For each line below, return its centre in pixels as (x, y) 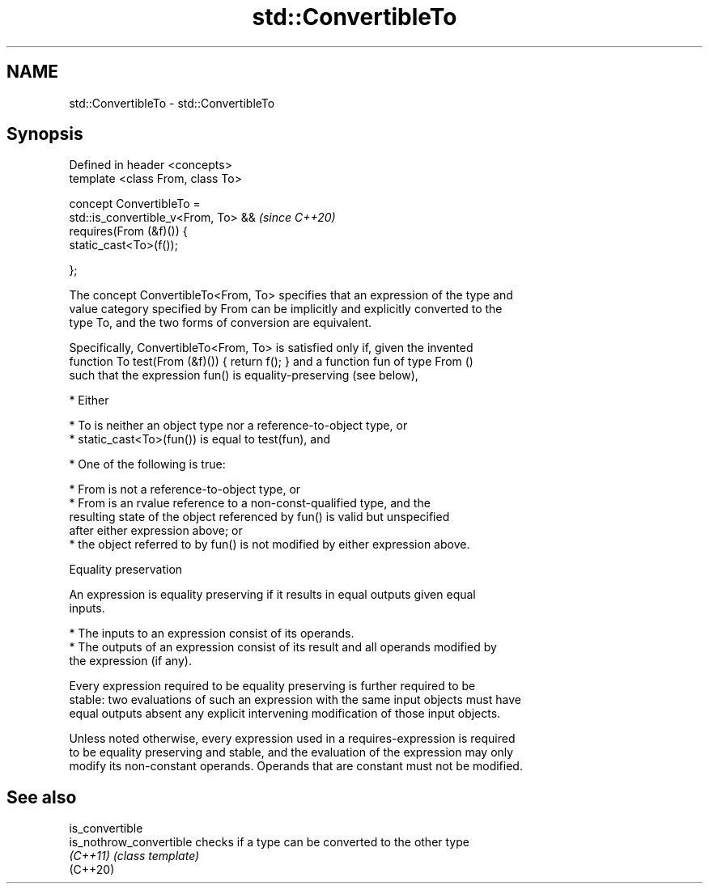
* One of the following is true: (147, 464)
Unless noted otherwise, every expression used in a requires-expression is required (292, 739)
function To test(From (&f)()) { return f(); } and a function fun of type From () (271, 362)
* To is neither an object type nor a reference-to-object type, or (238, 426)
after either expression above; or (156, 531)
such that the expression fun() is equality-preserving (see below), (244, 375)
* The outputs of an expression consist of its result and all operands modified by (283, 647)
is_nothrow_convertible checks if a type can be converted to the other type (269, 842)
